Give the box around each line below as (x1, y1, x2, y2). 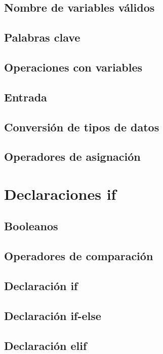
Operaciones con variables (4, 59, 143, 75)
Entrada (4, 89, 47, 104)
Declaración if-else (4, 307, 101, 323)
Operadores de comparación (4, 248, 153, 264)
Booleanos (4, 218, 58, 234)
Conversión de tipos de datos (4, 119, 159, 134)
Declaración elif (4, 337, 87, 353)
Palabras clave (4, 29, 80, 45)
